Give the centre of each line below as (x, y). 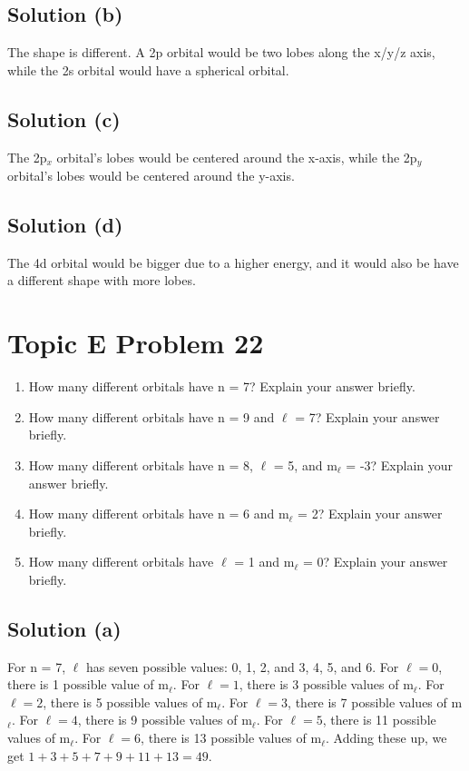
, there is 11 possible (379, 720)
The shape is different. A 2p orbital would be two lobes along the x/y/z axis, (221, 52)
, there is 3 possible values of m (326, 684)
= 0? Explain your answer (375, 562)
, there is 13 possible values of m (231, 738)
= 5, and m (305, 465)
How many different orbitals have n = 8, (141, 465)
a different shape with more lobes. (102, 280)
